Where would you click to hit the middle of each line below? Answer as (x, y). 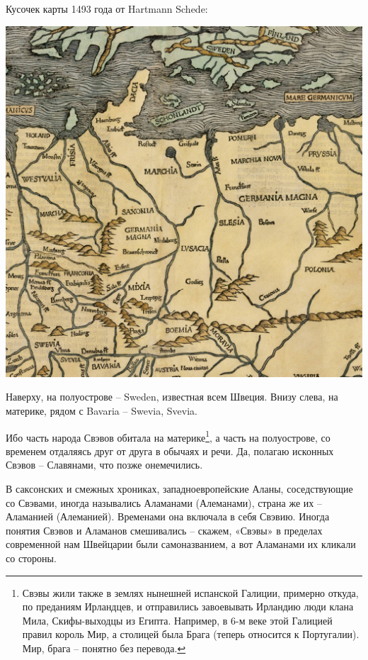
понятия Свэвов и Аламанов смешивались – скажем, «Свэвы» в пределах (164, 530)
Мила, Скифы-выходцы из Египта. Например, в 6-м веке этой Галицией (177, 620)
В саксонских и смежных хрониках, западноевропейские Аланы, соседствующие (179, 488)
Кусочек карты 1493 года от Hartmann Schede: (107, 9)
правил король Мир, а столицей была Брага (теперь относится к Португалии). (191, 634)
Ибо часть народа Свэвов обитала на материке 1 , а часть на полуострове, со (168, 436)
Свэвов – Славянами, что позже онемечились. (104, 465)
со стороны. (31, 558)
